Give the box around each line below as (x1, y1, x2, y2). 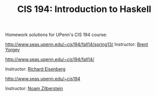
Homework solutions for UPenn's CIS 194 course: (5, 31, 107, 38)
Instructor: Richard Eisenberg (5, 66, 66, 72)
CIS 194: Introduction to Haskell (17, 3, 151, 15)
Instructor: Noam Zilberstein (5, 85, 64, 91)
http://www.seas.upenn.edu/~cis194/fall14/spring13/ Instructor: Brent (5, 41, 148, 47)
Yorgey (5, 46, 20, 53)
